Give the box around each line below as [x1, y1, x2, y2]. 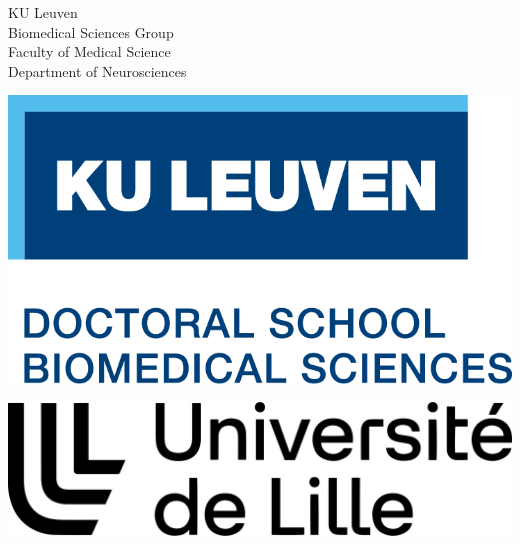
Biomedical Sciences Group [8, 21, 174, 42]
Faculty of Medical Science [8, 41, 171, 62]
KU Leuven [8, 2, 78, 22]
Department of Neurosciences [8, 60, 187, 81]
